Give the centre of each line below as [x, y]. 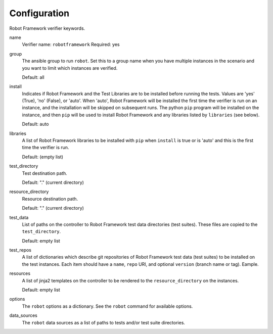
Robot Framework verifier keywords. [47, 28]
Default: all [33, 77]
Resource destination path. [50, 199]
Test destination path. [45, 173]
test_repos [20, 250]
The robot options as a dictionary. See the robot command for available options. [107, 306]
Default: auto [35, 124]
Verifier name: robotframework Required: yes [71, 44]
